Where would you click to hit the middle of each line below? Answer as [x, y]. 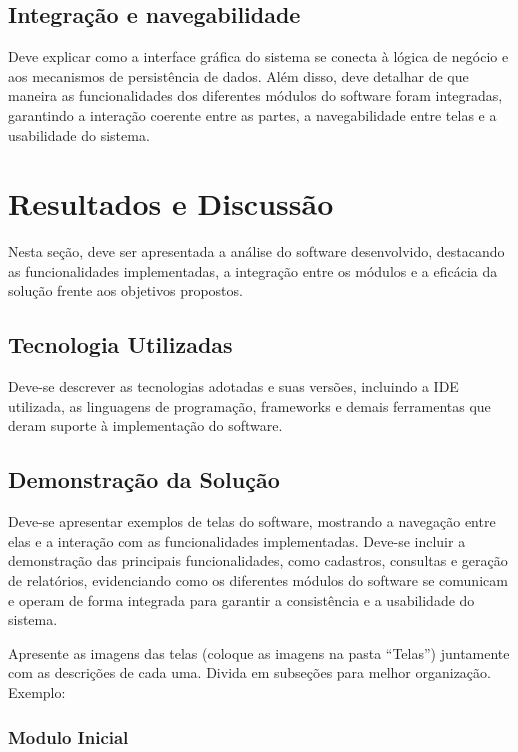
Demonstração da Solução [144, 479]
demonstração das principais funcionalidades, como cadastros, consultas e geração [258, 560]
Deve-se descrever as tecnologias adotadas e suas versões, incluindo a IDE [233, 386]
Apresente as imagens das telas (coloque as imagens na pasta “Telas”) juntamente [259, 652]
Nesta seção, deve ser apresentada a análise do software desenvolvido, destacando [256, 251]
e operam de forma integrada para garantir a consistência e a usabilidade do [241, 599]
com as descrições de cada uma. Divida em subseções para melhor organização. [249, 672]
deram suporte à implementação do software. [145, 425]
